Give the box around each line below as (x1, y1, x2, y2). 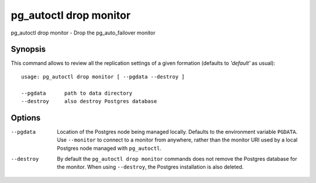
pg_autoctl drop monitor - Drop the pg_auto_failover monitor (11, 29, 156, 36)
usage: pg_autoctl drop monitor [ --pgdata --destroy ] (21, 73, 185, 80)
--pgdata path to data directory (21, 89, 133, 96)
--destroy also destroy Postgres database (21, 98, 157, 105)
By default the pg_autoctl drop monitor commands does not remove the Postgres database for (57, 156, 298, 163)
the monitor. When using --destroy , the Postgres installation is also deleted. (57, 164, 244, 171)
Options (11, 113, 41, 123)
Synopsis (11, 44, 46, 54)
